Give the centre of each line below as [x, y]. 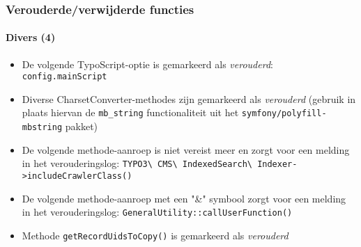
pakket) [82, 126]
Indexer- [277, 165]
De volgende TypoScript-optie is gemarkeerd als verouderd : [147, 64]
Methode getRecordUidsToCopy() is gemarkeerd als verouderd [155, 235]
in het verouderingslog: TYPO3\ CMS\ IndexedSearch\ [137, 163]
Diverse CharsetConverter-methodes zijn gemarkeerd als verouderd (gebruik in [189, 98]
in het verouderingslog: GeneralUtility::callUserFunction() [157, 212]
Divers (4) [31, 37]
